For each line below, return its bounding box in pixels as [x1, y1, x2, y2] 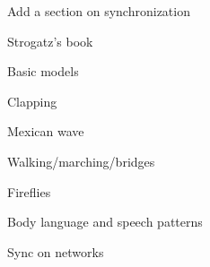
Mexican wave [7, 122, 84, 141]
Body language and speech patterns [7, 212, 203, 231]
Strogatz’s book [7, 31, 93, 50]
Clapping [7, 91, 57, 110]
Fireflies [7, 182, 51, 201]
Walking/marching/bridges [7, 151, 155, 170]
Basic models [7, 62, 79, 81]
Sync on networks [7, 242, 104, 261]
